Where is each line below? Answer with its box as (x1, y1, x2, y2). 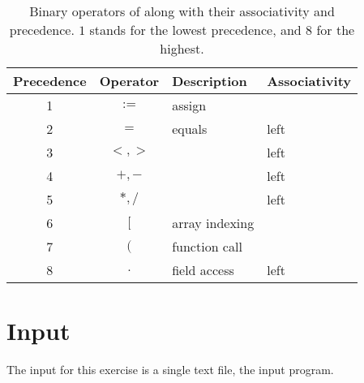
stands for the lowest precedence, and (89, 20, 302, 39)
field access (172, 260, 234, 279)
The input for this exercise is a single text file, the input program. (6, 361, 334, 378)
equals (172, 119, 208, 138)
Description (172, 71, 247, 90)
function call (172, 237, 242, 256)
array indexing (172, 213, 255, 232)
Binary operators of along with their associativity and (29, 2, 335, 20)
